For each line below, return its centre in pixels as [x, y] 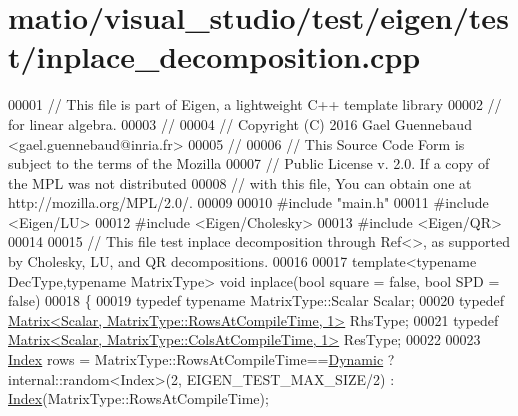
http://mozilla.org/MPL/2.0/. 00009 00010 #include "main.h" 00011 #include [248, 202]
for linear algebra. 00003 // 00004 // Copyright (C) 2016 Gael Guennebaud [240, 123]
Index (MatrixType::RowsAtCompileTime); [138, 398]
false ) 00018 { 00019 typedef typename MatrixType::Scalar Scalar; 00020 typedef [256, 300]
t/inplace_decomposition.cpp [214, 56]
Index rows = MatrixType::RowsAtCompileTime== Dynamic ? [201, 359]
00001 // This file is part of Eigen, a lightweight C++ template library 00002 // [255, 104]
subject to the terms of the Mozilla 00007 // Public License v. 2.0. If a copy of [249, 163]
